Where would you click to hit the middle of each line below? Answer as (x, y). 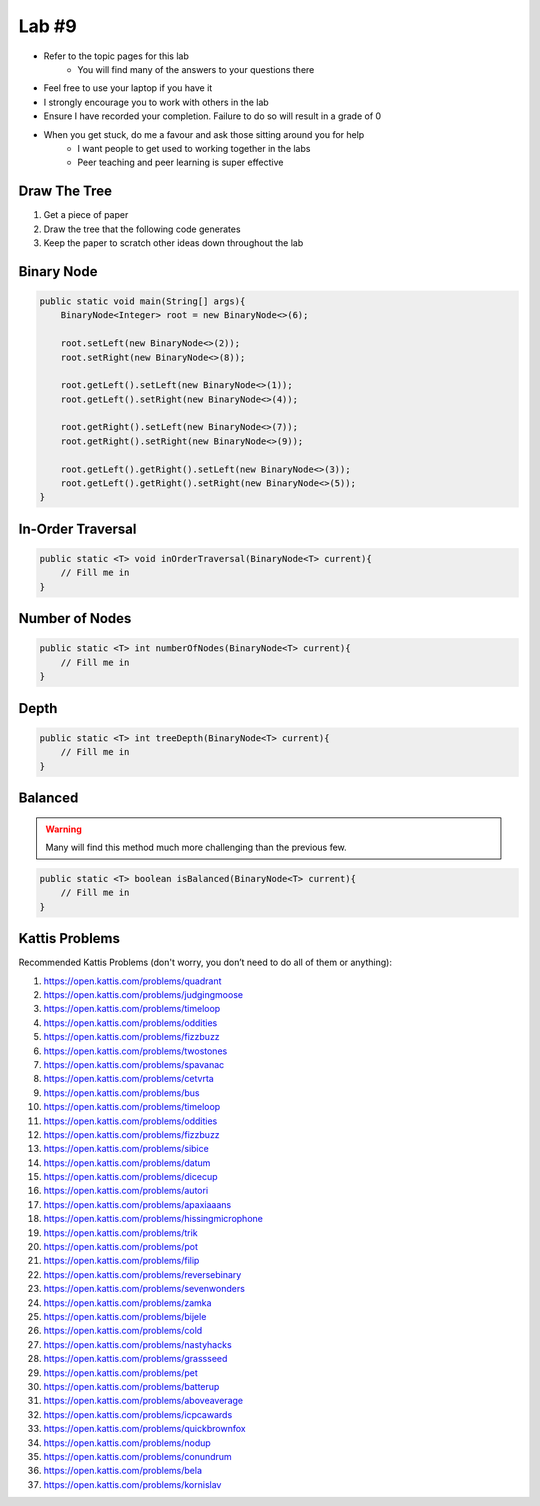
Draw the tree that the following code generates (142, 229)
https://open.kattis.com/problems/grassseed (135, 1359)
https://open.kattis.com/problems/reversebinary (142, 1274)
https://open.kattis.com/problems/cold (123, 1331)
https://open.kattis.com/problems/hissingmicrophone (153, 1219)
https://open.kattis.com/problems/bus (121, 1092)
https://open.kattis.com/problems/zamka (127, 1302)
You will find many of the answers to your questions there (196, 69)
